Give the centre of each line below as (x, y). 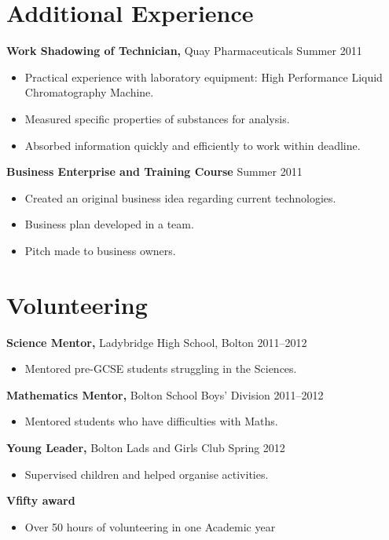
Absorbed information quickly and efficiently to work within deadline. (193, 145)
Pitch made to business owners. (100, 250)
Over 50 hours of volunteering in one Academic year (150, 526)
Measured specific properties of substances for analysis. (157, 118)
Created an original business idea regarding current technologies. (180, 197)
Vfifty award (41, 500)
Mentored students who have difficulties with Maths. (151, 421)
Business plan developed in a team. (109, 224)
